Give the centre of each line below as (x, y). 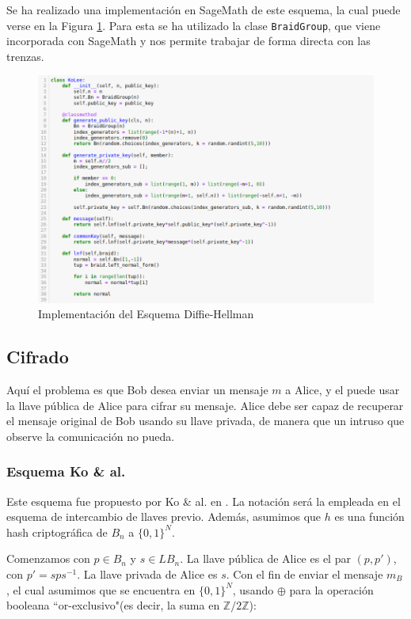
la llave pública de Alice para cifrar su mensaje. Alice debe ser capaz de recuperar (205, 405)
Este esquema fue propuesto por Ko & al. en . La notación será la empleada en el (204, 501)
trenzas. (25, 56)
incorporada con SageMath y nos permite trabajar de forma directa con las (188, 41)
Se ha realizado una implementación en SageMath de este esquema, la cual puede (204, 9)
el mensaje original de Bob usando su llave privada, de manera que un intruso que (205, 421)
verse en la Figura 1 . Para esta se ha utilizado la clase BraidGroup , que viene (194, 25)
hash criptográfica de (57, 532)
